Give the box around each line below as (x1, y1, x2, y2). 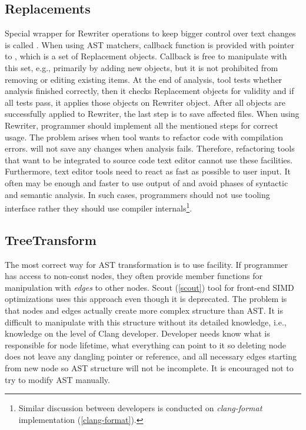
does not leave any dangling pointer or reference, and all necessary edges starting (5, 350, 297, 362)
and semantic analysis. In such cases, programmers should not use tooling (5, 188, 270, 200)
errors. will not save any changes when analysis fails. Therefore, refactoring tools (5, 142, 295, 154)
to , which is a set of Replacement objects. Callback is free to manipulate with (5, 50, 287, 62)
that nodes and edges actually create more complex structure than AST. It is (5, 304, 283, 316)
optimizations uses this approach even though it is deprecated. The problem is (5, 293, 287, 305)
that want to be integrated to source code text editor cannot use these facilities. (5, 153, 293, 166)
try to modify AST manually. (5, 373, 110, 385)
